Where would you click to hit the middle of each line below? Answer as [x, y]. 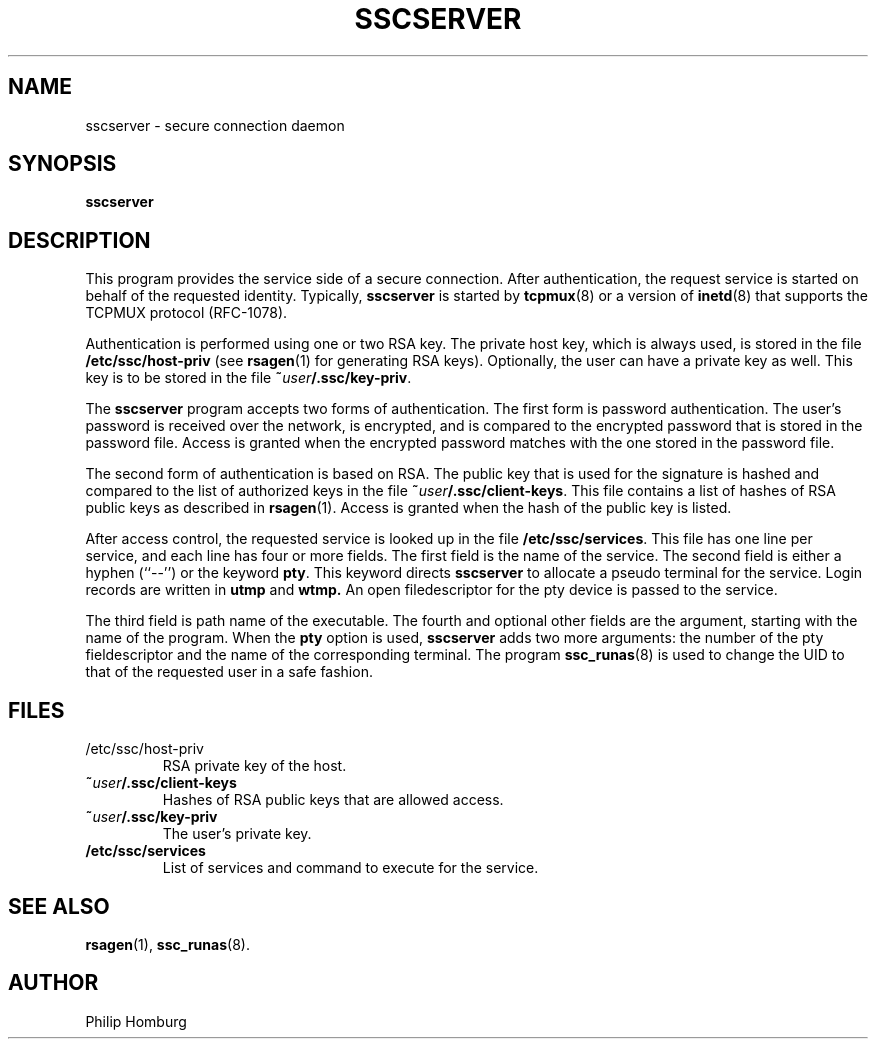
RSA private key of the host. [254, 766]
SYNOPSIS [62, 164]
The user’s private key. [237, 834]
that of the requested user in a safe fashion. [229, 672]
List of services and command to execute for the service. [350, 868]
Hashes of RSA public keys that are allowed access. [333, 800]
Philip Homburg [136, 1021]
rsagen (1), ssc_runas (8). [167, 944]
